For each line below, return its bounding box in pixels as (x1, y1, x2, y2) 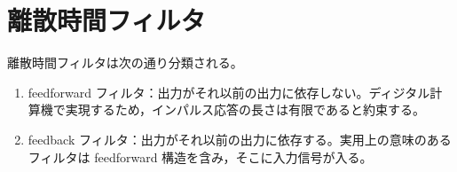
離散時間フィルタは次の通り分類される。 (7, 53, 243, 72)
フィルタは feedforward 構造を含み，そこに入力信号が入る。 (28, 147, 373, 166)
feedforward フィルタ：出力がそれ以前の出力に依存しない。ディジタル (28, 82, 430, 101)
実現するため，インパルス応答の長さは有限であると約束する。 (65, 100, 425, 119)
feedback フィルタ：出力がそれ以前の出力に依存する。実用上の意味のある (28, 129, 452, 148)
